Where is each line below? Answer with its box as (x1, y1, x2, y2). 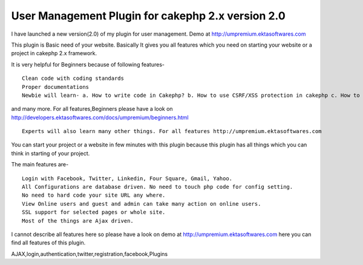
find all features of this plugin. (11, 239, 86, 246)
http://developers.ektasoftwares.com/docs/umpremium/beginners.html (11, 114, 189, 121)
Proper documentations (22, 83, 90, 90)
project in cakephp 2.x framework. (11, 50, 97, 57)
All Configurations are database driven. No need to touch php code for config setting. (22, 183, 293, 191)
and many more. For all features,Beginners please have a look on (11, 105, 173, 113)
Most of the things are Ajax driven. (22, 217, 134, 224)
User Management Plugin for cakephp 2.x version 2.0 (11, 9, 286, 22)
